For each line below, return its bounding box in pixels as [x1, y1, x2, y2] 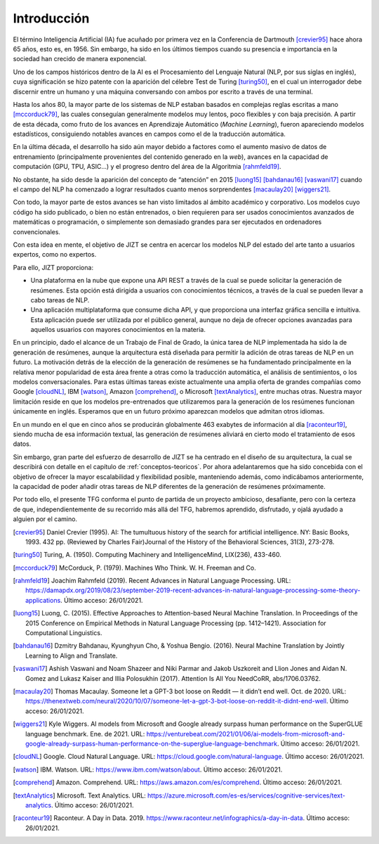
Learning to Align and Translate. [25, 651, 118, 660]
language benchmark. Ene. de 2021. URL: [25, 729, 145, 738]
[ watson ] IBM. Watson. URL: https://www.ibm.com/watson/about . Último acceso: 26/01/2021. [13, 765, 283, 774]
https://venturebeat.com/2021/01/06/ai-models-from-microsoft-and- [146, 729, 345, 738]
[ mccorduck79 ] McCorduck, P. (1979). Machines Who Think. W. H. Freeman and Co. [13, 563, 256, 572]
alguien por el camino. [13, 515, 77, 523]
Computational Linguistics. [25, 629, 102, 637]
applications [25, 596, 61, 604]
